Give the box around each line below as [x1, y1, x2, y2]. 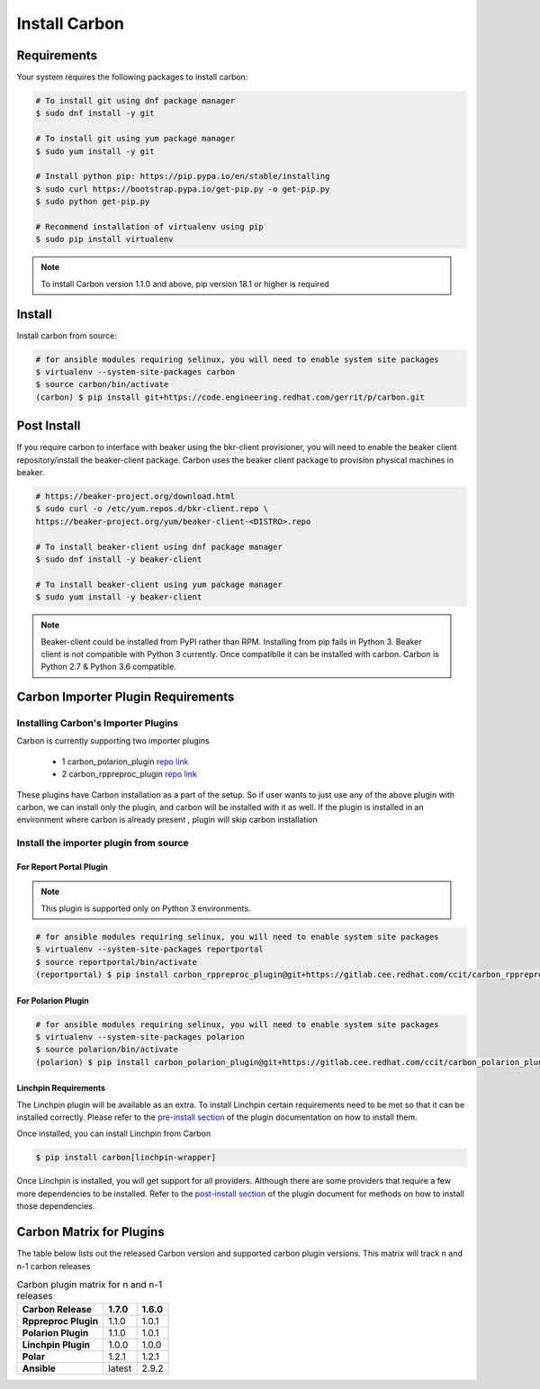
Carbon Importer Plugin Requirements [16, 690, 235, 705]
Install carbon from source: [16, 329, 117, 341]
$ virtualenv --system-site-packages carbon [35, 367, 236, 377]
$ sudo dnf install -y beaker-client [35, 555, 202, 564]
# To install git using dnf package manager [35, 95, 236, 106]
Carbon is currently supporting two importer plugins [16, 735, 211, 746]
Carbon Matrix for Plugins [16, 1224, 166, 1240]
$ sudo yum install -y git [35, 146, 155, 157]
